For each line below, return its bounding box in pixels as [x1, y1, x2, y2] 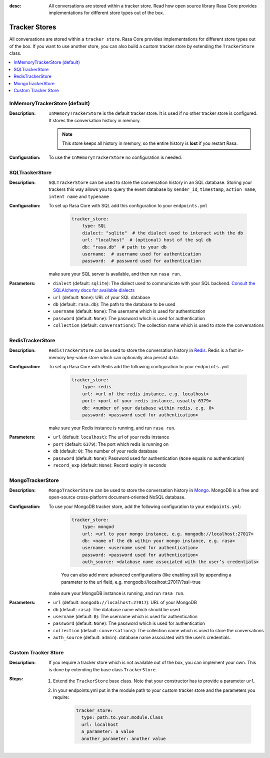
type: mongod [82, 524, 114, 530]
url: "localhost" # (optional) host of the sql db [82, 237, 212, 243]
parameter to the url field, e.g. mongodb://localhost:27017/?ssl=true [61, 579, 201, 585]
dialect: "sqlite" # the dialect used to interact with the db [82, 230, 243, 235]
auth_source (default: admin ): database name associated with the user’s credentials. [53, 634, 231, 641]
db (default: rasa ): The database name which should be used [53, 606, 180, 612]
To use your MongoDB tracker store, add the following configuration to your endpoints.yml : [48, 503, 242, 510]
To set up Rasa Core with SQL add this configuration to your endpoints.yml [48, 203, 208, 209]
